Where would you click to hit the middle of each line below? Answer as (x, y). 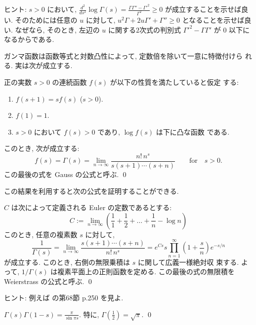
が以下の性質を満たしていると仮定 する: (174, 82)
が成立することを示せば (203, 9)
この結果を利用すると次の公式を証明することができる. (91, 191)
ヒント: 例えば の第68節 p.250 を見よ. (64, 298)
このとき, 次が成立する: (42, 148)
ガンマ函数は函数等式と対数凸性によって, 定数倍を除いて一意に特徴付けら (124, 55)
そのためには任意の (46, 19)
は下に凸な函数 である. (193, 131)
